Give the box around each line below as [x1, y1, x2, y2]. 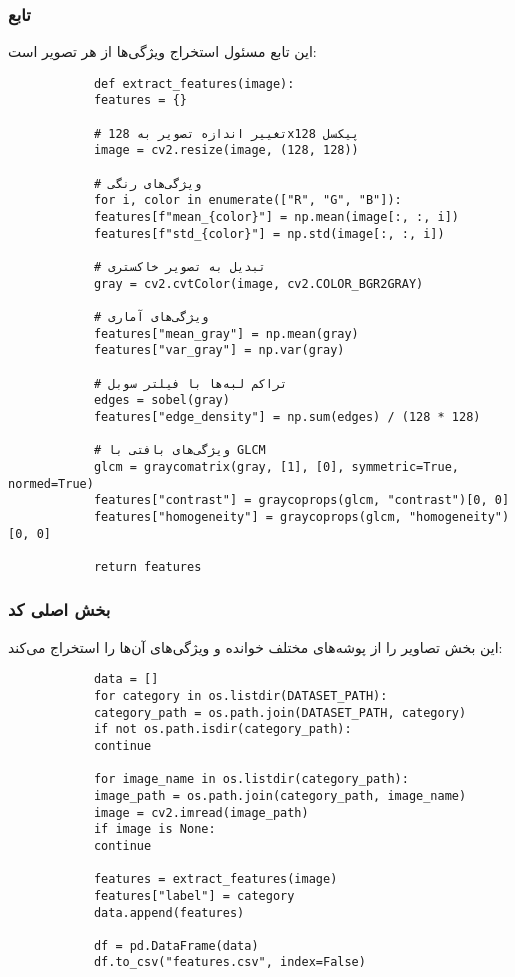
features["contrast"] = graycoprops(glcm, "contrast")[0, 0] [93, 493, 510, 508]
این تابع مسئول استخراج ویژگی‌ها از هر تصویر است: [8, 41, 317, 62]
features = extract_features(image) [93, 872, 338, 887]
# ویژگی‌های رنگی [93, 176, 202, 191]
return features [93, 559, 202, 574]
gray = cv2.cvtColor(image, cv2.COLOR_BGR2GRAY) [93, 276, 424, 291]
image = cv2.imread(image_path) [93, 805, 309, 820]
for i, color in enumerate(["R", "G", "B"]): [93, 193, 402, 208]
